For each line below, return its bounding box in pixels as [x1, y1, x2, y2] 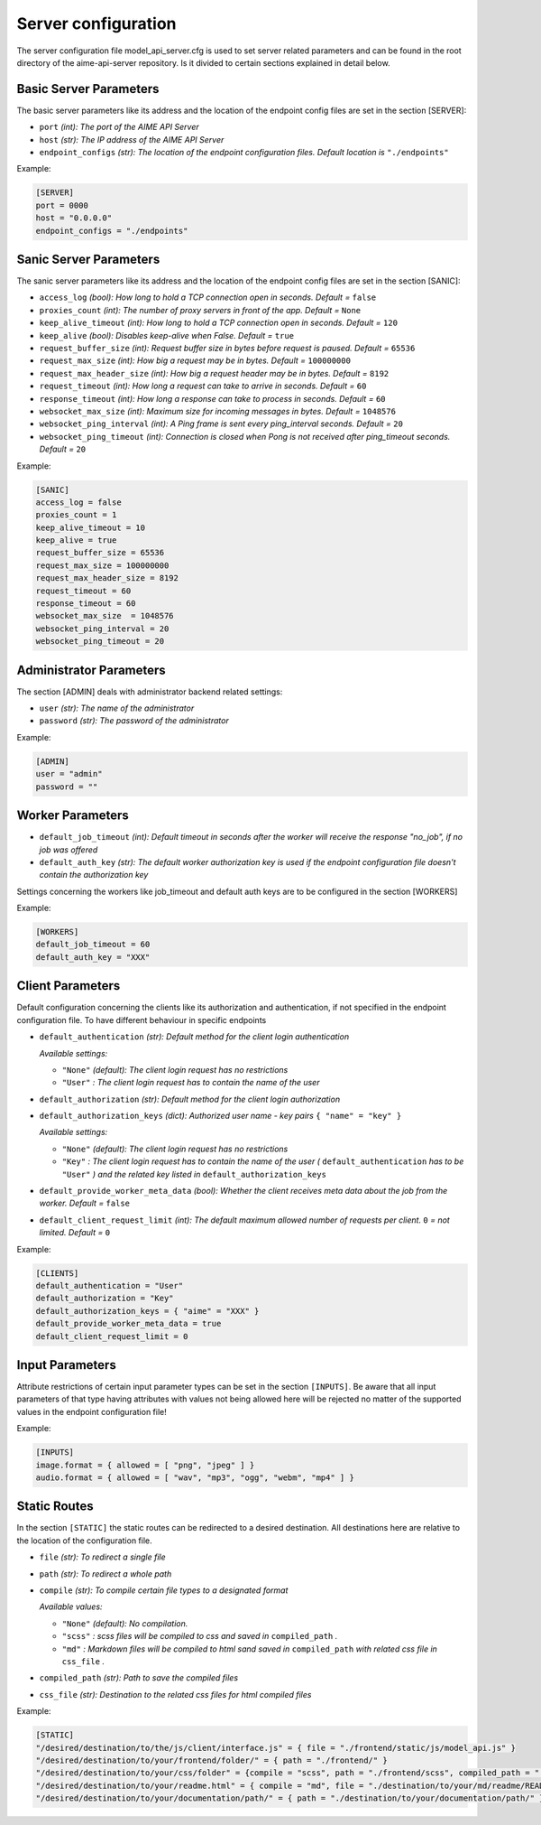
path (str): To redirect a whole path [39, 1568, 172, 1579]
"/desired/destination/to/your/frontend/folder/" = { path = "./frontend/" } [35, 1755, 388, 1765]
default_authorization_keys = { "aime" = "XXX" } [35, 1306, 260, 1316]
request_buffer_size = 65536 [35, 547, 165, 558]
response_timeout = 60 [35, 599, 136, 609]
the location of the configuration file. [16, 1535, 152, 1546]
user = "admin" [35, 768, 103, 779]
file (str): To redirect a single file [39, 1551, 166, 1562]
